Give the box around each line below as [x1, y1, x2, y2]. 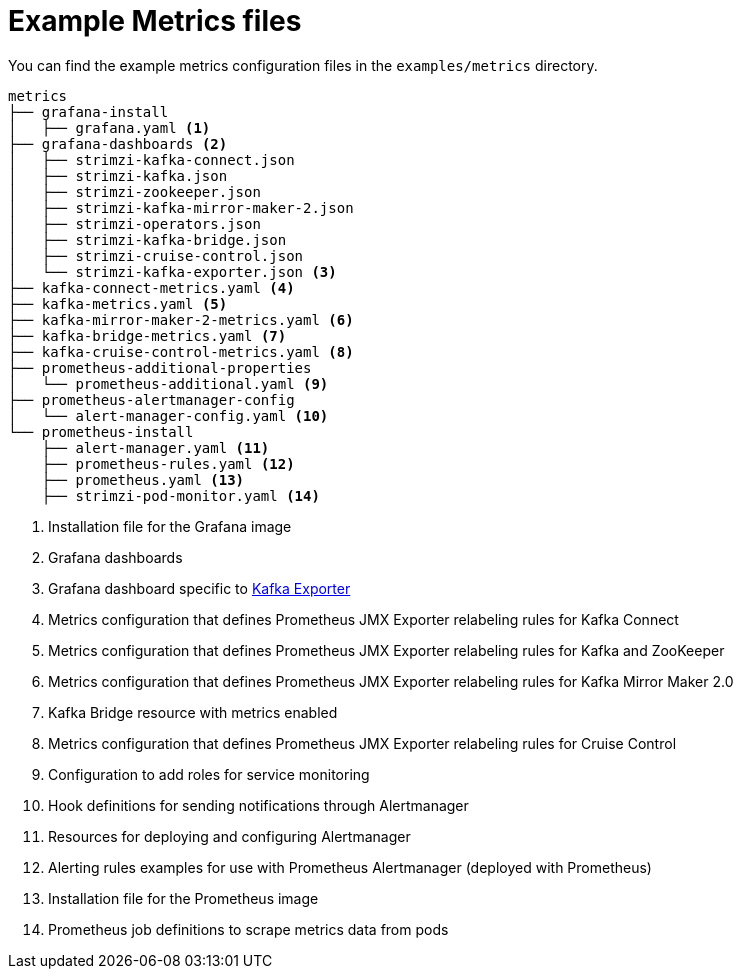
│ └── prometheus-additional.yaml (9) [8, 375, 329, 392]
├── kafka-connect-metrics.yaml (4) [8, 279, 295, 296]
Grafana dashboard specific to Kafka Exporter [48, 579, 351, 597]
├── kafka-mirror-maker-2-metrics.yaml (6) [8, 311, 354, 328]
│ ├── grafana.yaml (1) [8, 119, 211, 136]
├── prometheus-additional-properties [8, 359, 312, 376]
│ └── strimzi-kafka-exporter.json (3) [8, 263, 337, 280]
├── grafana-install [8, 103, 169, 120]
